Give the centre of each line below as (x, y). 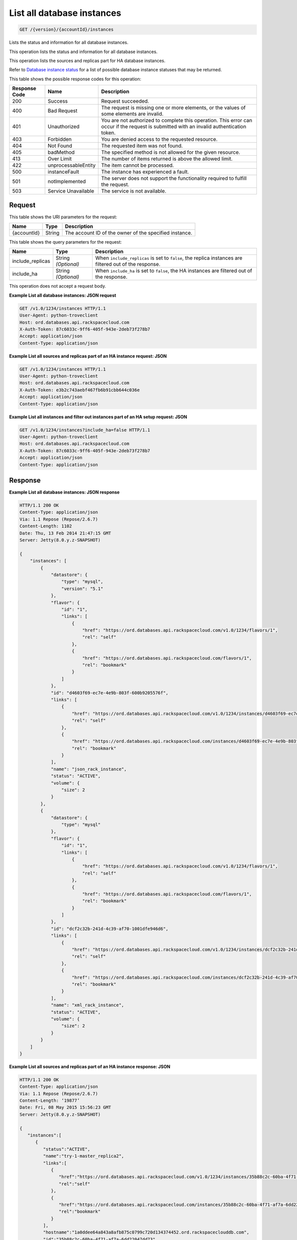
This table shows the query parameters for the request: (66, 242)
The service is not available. (134, 191)
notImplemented (67, 182)
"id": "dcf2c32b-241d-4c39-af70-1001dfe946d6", (110, 929)
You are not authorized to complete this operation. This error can (177, 121)
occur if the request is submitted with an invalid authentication (174, 126)
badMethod (61, 152)
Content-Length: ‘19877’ (50, 1101)
